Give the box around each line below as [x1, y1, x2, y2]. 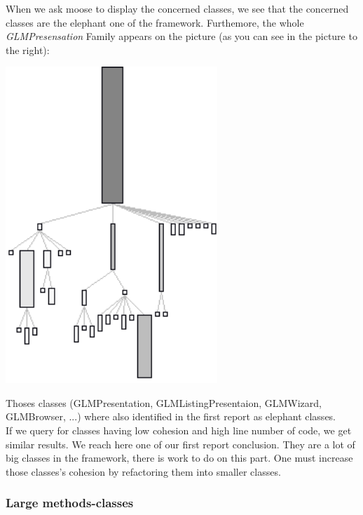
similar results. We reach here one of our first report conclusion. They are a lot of [6, 436, 355, 451]
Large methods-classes [6, 494, 134, 511]
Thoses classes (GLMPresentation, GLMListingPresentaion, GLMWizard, [6, 395, 322, 410]
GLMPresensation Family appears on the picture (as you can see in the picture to [6, 29, 357, 44]
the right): [6, 42, 50, 57]
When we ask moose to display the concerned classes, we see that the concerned [6, 1, 349, 15]
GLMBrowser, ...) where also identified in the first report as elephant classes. [6, 409, 336, 424]
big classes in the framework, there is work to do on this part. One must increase [6, 450, 353, 465]
